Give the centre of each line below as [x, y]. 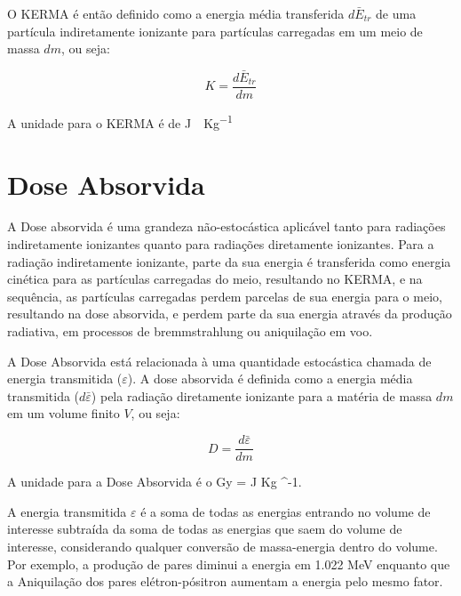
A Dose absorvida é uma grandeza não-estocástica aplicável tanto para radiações [227, 226]
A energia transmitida [67, 511]
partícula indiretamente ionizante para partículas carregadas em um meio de [215, 31]
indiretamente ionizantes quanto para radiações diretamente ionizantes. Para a [221, 244]
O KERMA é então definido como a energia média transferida [176, 13]
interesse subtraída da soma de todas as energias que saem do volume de [205, 529]
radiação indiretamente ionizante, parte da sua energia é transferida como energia [229, 261]
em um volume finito [64, 413]
